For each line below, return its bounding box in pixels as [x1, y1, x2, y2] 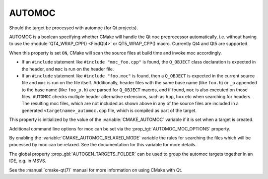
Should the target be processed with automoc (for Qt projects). [9, 25, 138, 31]
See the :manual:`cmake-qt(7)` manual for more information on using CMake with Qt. [9, 167, 183, 173]
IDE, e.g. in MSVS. [9, 158, 47, 164]
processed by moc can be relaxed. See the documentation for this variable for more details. [9, 142, 197, 148]
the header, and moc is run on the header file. [21, 66, 114, 72]
